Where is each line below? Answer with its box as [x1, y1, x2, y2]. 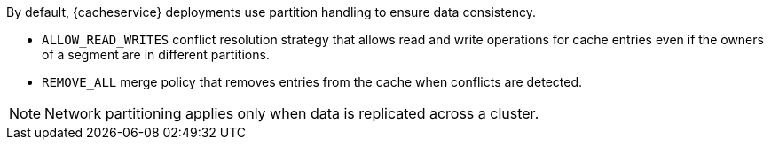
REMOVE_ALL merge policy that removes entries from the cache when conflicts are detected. [42, 74, 583, 89]
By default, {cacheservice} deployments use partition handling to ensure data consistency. [6, 4, 537, 19]
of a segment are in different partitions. [42, 47, 270, 62]
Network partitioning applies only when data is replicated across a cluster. [44, 104, 539, 122]
